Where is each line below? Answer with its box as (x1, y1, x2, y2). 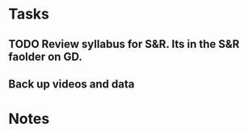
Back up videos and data (8, 77, 135, 91)
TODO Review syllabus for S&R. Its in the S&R (8, 37, 240, 51)
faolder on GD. (8, 49, 82, 63)
